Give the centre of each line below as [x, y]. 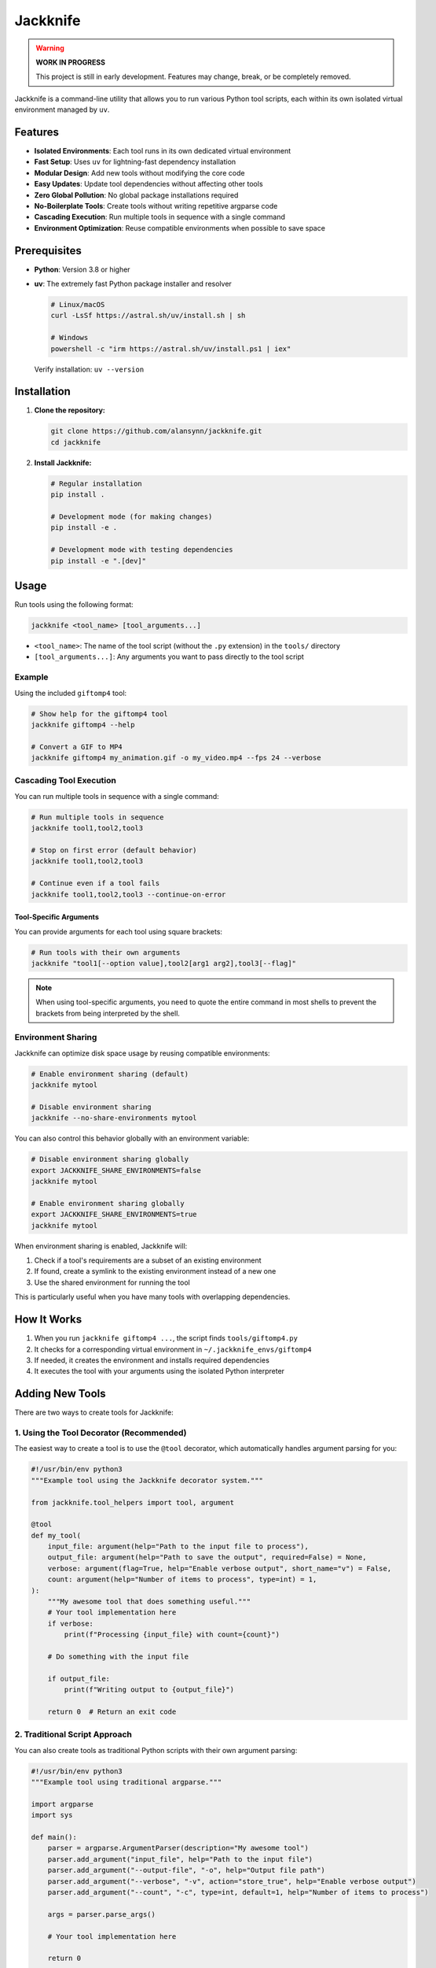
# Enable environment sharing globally [108, 1203]
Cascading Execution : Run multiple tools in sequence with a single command [160, 217]
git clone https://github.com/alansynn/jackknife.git [156, 431]
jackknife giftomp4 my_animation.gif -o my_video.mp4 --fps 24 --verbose [176, 758]
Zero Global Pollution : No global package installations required [136, 195]
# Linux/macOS [78, 305]
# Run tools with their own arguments [106, 952]
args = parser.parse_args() [102, 1914]
